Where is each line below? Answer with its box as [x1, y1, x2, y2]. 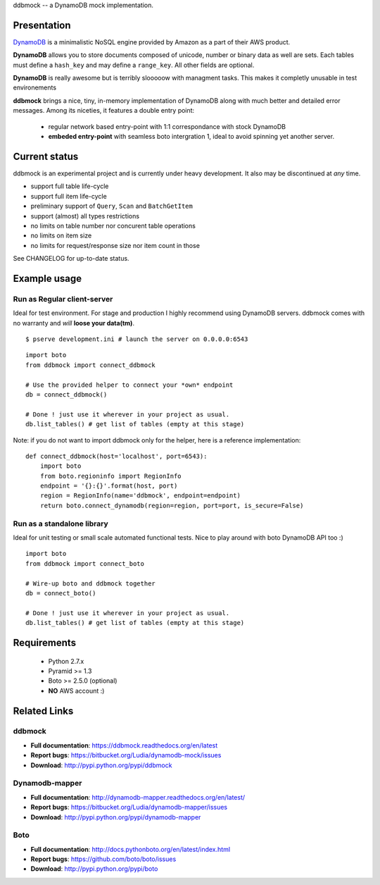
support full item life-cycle [30, 192, 107, 200]
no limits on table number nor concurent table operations [30, 221, 196, 230]
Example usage [13, 272, 82, 285]
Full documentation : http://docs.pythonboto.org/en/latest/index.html [30, 845, 231, 853]
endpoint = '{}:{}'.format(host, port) [39, 482, 178, 490]
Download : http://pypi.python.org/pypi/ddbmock [30, 761, 172, 769]
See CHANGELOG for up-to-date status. [13, 254, 129, 263]
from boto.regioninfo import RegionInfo [39, 472, 182, 480]
